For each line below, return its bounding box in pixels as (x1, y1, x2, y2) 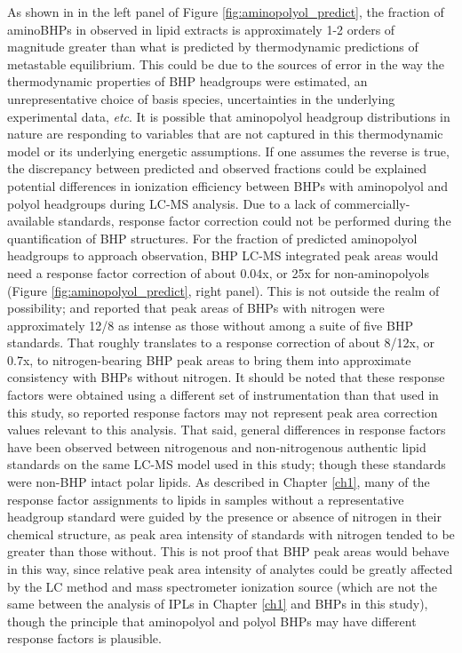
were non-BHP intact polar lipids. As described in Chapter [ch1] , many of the (7, 473, 430, 491)
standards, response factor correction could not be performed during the (58, 211, 451, 230)
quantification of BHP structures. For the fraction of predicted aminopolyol (7, 228, 418, 247)
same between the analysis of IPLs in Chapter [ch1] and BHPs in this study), (7, 594, 428, 613)
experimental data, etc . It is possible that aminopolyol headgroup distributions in (7, 107, 450, 125)
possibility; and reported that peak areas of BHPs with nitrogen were (7, 299, 385, 317)
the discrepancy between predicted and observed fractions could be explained (7, 159, 427, 178)
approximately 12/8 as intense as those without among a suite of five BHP (7, 315, 413, 334)
